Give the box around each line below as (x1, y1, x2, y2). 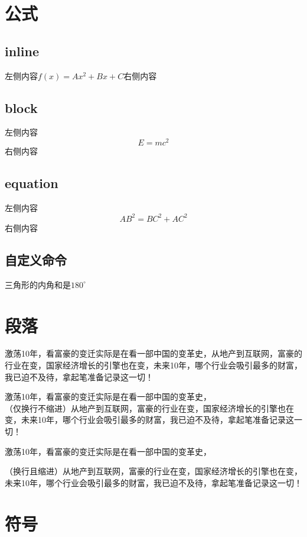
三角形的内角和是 (5, 278, 71, 290)
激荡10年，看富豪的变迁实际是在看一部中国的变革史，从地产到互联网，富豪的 (5, 347, 302, 360)
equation (5, 174, 58, 192)
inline (5, 41, 40, 60)
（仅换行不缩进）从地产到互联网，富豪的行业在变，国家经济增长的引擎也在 (5, 402, 294, 414)
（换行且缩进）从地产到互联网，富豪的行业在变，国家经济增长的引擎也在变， (5, 465, 302, 477)
